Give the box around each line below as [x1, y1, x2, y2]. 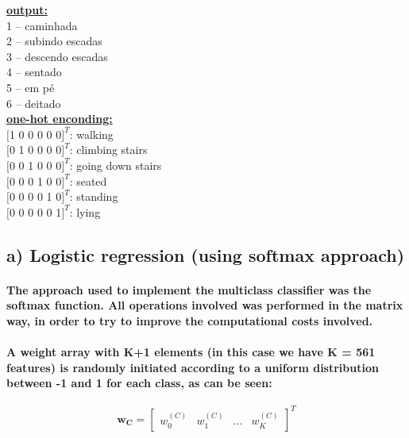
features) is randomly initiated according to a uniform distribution [6, 359, 379, 375]
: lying [69, 203, 101, 220]
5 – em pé [6, 79, 55, 95]
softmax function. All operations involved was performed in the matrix [6, 297, 403, 313]
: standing [69, 188, 118, 205]
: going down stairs [69, 156, 162, 173]
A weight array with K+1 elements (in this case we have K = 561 [6, 344, 376, 360]
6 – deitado [6, 94, 61, 111]
